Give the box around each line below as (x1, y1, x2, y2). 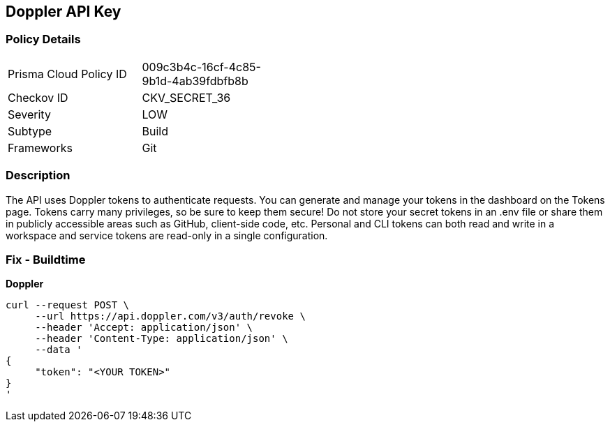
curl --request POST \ (6, 299, 130, 311)
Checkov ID (8, 90, 68, 105)
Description (6, 168, 70, 183)
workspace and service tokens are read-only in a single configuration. (6, 229, 328, 241)
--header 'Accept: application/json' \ (35, 322, 253, 334)
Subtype (8, 123, 52, 138)
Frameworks (8, 140, 73, 155)
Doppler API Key (6, 3, 121, 20)
